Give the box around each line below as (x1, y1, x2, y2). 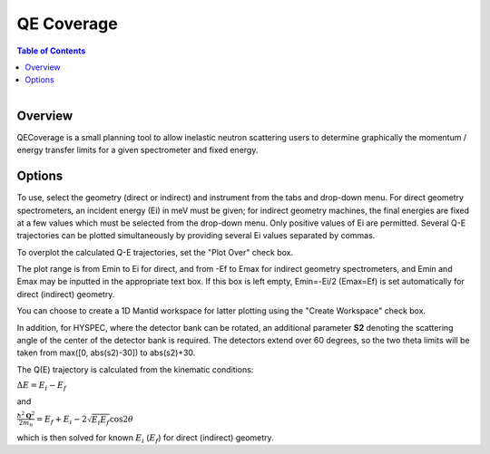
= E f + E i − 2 (35, 414, 88, 426)
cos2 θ (109, 414, 133, 424)
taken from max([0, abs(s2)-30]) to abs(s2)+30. (16, 347, 196, 358)
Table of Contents (16, 45, 86, 56)
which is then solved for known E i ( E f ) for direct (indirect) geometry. (16, 431, 274, 445)
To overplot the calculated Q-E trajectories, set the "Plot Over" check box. (16, 246, 294, 257)
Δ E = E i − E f (16, 381, 67, 392)
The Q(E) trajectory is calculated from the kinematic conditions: (16, 363, 254, 375)
